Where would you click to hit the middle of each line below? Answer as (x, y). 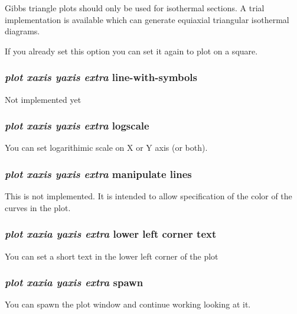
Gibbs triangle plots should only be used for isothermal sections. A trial (135, 8)
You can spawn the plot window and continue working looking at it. (128, 304)
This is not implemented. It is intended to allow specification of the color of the (148, 196)
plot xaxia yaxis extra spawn (74, 282)
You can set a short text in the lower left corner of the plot (112, 256)
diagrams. (22, 31)
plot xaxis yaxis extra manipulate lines (98, 174)
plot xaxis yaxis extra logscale (77, 126)
